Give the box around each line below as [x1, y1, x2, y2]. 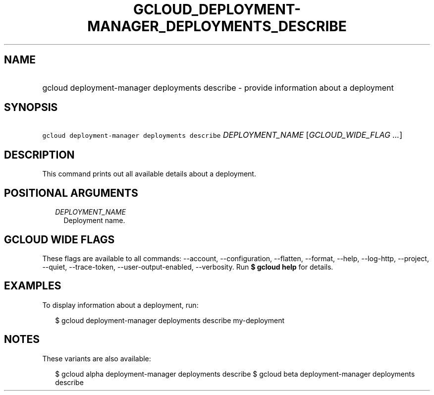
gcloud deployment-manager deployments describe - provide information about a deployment [42, 82, 394, 93]
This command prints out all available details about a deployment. [42, 169, 256, 178]
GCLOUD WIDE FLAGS [4, 233, 115, 246]
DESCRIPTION [4, 148, 75, 161]
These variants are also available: [42, 354, 151, 363]
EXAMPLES [4, 280, 61, 292]
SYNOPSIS [4, 101, 58, 114]
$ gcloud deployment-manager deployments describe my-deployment [55, 316, 285, 325]
